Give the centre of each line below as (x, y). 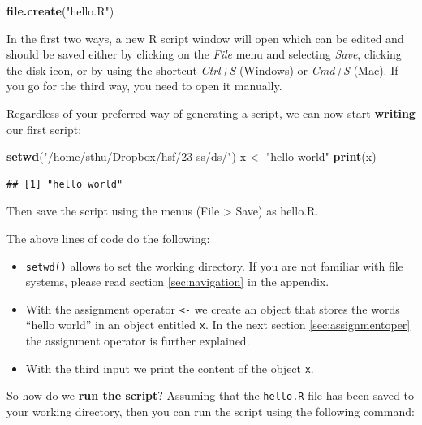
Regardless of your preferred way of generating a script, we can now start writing (211, 113)
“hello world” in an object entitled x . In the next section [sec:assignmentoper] (218, 325)
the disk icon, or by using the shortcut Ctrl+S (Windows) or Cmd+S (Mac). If (202, 69)
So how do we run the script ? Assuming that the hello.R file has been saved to (210, 395)
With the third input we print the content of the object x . (170, 368)
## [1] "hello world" (65, 184)
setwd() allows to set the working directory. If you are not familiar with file (214, 265)
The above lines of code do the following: (108, 238)
